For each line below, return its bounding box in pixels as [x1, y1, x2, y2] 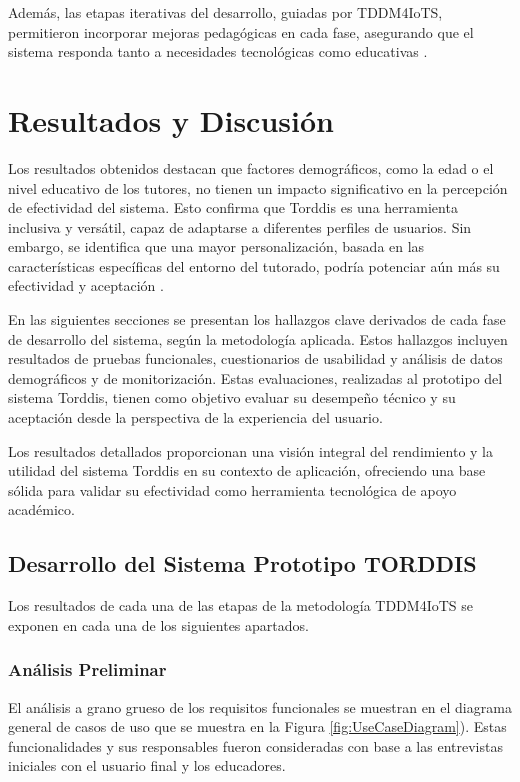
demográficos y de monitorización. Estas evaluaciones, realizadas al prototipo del [8, 367, 503, 388]
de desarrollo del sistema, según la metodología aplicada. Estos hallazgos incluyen [8, 328, 508, 349]
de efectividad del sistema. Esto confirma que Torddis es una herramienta [8, 197, 458, 218]
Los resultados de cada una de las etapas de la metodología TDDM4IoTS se [8, 595, 473, 616]
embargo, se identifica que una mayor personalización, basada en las [8, 236, 425, 257]
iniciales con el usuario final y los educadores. [8, 755, 286, 776]
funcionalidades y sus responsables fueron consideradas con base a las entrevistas [8, 735, 503, 756]
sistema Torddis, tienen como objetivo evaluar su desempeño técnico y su [8, 387, 456, 408]
